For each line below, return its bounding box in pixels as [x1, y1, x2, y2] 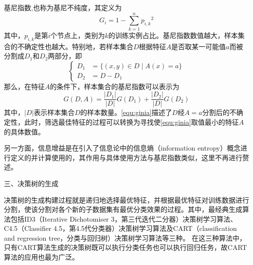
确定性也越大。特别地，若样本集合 [24, 41, 133, 51]
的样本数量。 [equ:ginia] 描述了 [80, 107, 172, 117]
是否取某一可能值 [171, 41, 226, 51]
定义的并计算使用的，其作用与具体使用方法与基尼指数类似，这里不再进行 [10, 152, 242, 162]
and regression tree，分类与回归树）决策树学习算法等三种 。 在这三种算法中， [4, 232, 247, 243]
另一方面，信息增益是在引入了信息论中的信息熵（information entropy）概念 [4, 143, 241, 153]
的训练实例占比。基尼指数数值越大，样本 [108, 30, 238, 40]
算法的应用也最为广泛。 [4, 252, 79, 262]
